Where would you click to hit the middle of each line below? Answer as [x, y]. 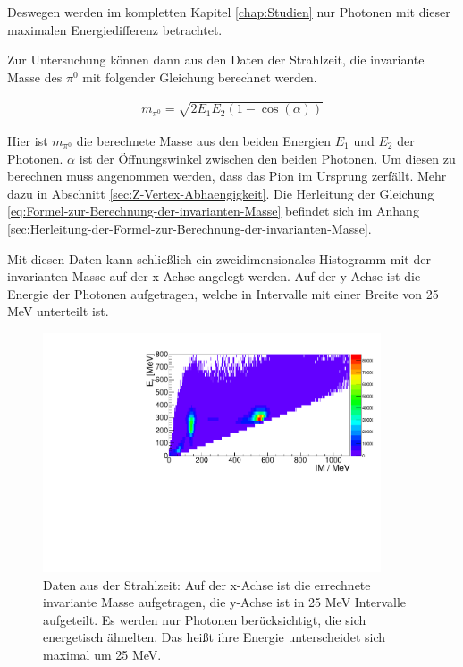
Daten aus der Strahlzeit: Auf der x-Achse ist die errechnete [207, 584]
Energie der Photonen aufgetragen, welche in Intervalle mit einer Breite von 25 [223, 293]
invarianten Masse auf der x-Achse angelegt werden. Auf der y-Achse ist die [214, 276]
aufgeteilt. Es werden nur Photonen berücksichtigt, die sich [205, 619]
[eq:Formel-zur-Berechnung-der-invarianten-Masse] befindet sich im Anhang [213, 211]
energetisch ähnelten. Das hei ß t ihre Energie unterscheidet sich [215, 637]
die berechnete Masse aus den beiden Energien [204, 140]
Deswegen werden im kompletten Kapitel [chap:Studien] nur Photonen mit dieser [229, 12]
